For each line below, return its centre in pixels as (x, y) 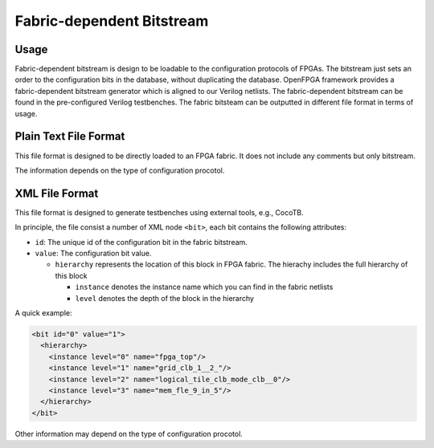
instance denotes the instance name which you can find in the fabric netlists (204, 287)
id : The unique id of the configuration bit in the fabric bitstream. (141, 242)
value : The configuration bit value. (93, 253)
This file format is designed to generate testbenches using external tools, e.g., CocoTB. (160, 212)
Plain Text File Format (70, 136)
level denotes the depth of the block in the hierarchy (165, 298)
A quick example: (43, 312)
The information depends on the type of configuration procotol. (120, 170)
